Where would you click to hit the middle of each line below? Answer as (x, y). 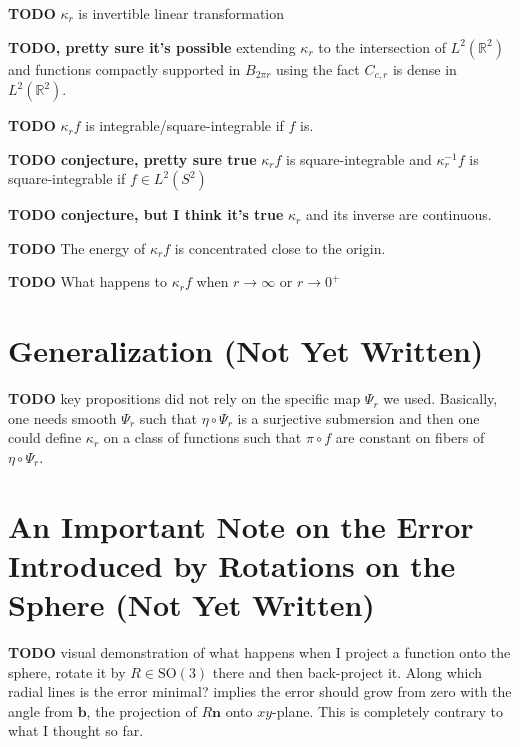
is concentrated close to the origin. (280, 247)
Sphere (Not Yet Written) (191, 604)
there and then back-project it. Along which (347, 671)
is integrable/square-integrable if (184, 125)
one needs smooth (62, 417)
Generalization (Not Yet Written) (246, 350)
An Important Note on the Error (241, 525)
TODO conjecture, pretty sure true (132, 158)
